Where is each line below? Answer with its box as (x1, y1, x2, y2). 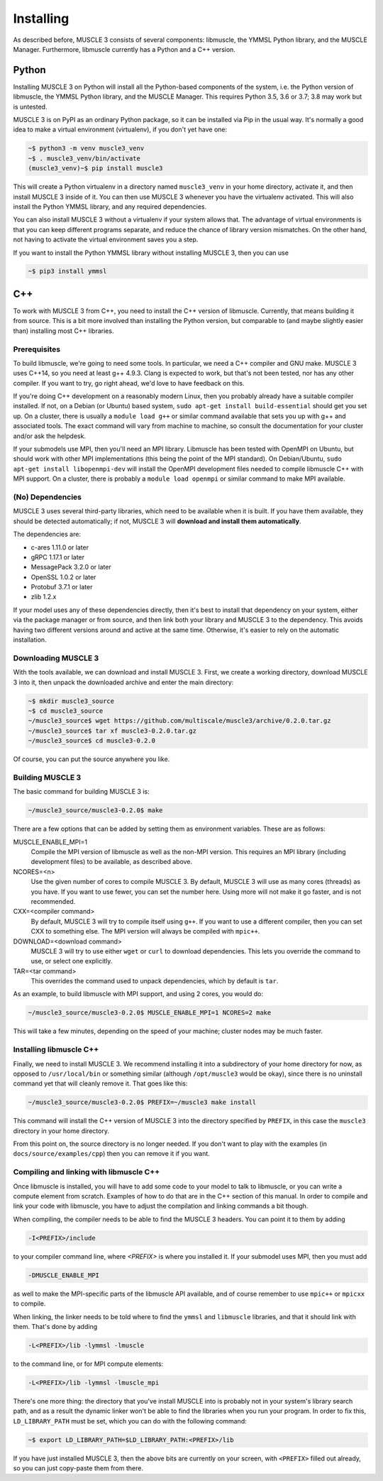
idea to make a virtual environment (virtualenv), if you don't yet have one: (13, 125, 228, 134)
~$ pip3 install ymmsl (28, 267, 107, 275)
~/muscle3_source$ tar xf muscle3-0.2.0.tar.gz (28, 726, 196, 735)
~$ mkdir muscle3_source (28, 696, 115, 705)
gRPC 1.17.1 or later (30, 552, 85, 561)
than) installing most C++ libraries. (13, 327, 114, 335)
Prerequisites (13, 344, 60, 354)
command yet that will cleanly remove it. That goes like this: (13, 1079, 188, 1088)
